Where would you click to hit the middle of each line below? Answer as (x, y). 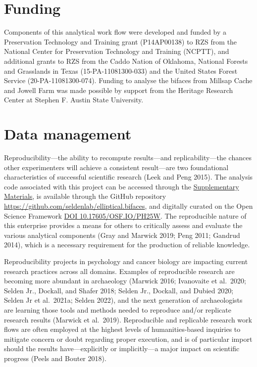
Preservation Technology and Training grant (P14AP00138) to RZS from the (121, 41)
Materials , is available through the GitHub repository (85, 196)
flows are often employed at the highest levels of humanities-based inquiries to (122, 329)
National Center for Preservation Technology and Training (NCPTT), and (117, 51)
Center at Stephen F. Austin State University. (74, 100)
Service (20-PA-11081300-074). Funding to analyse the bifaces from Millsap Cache (128, 80)
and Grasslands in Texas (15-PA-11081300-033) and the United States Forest (121, 70)
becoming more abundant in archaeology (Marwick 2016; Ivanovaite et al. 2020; (125, 281)
